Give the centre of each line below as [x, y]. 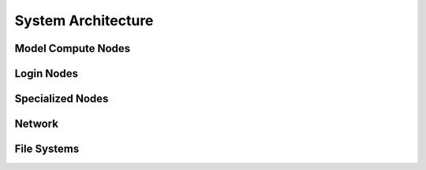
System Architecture [84, 20]
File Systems [47, 149]
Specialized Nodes [62, 99]
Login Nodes [47, 74]
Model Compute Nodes [73, 48]
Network [37, 124]
